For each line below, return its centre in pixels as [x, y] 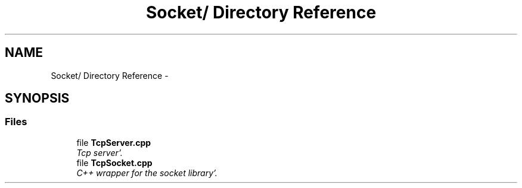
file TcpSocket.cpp [114, 162]
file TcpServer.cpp [114, 142]
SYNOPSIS [37, 98]
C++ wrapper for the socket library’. [147, 173]
